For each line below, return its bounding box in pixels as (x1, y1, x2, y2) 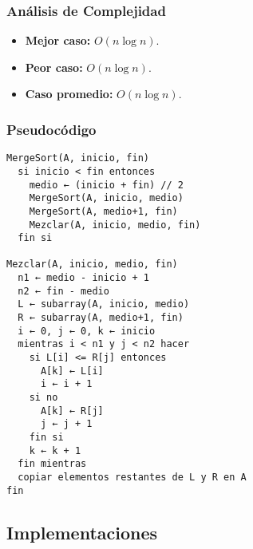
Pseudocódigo (6, 119, 97, 139)
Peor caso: (25, 58, 83, 75)
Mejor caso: (25, 32, 91, 49)
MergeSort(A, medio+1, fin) (29, 205, 178, 217)
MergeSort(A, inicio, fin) (6, 152, 149, 164)
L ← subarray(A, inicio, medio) (18, 298, 190, 310)
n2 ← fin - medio (18, 285, 109, 297)
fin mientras (18, 458, 87, 470)
